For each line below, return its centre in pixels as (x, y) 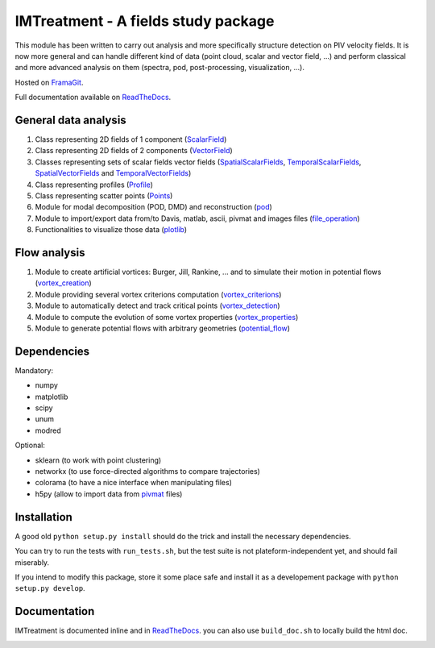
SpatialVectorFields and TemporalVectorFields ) (113, 173)
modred (48, 430)
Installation (43, 517)
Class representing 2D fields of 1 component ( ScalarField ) (131, 139)
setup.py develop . (50, 588)
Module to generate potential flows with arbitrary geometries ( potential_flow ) (162, 328)
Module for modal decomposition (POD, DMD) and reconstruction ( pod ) (154, 207)
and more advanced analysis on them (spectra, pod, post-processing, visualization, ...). (160, 68)
